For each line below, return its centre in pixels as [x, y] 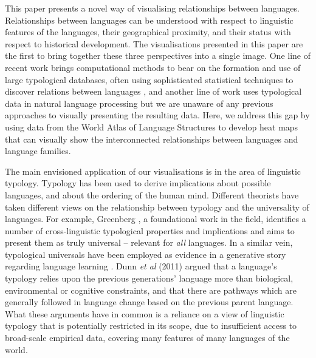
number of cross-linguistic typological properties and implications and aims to [150, 230]
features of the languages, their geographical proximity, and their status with [148, 32]
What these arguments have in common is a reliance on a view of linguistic [145, 313]
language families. [38, 151]
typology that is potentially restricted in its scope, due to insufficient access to [151, 326]
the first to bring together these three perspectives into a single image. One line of [158, 56]
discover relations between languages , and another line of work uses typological [153, 91]
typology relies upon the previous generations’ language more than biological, [149, 278]
